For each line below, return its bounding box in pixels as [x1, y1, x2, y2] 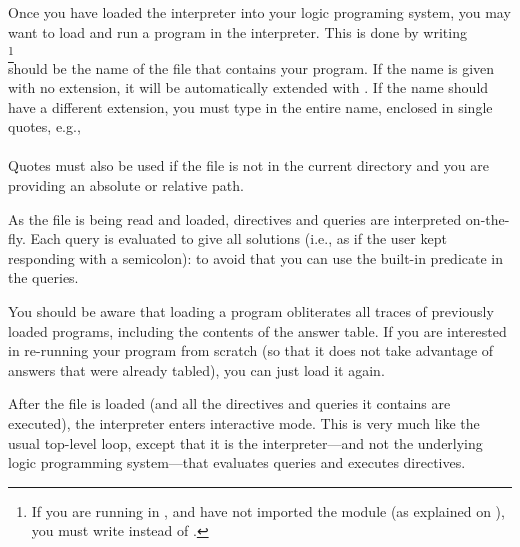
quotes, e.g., [8, 116, 81, 137]
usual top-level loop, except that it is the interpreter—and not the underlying [8, 432, 483, 453]
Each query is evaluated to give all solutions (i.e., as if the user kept [30, 228, 447, 249]
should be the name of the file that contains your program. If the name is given [8, 57, 495, 78]
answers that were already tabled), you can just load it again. [8, 359, 385, 380]
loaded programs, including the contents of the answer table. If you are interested [8, 320, 507, 341]
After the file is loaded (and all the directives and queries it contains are [8, 393, 451, 414]
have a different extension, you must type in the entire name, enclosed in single [8, 96, 493, 117]
